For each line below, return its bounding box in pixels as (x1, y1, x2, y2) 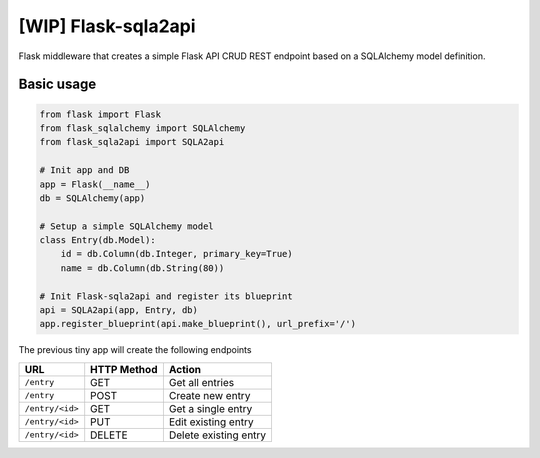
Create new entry (168, 388, 251, 402)
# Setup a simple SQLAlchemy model (39, 220, 214, 232)
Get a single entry (168, 401, 253, 415)
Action (168, 362, 202, 376)
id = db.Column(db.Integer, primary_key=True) (60, 248, 294, 260)
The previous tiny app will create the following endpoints (18, 344, 252, 356)
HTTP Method (90, 362, 158, 376)
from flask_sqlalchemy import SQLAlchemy (39, 122, 246, 134)
